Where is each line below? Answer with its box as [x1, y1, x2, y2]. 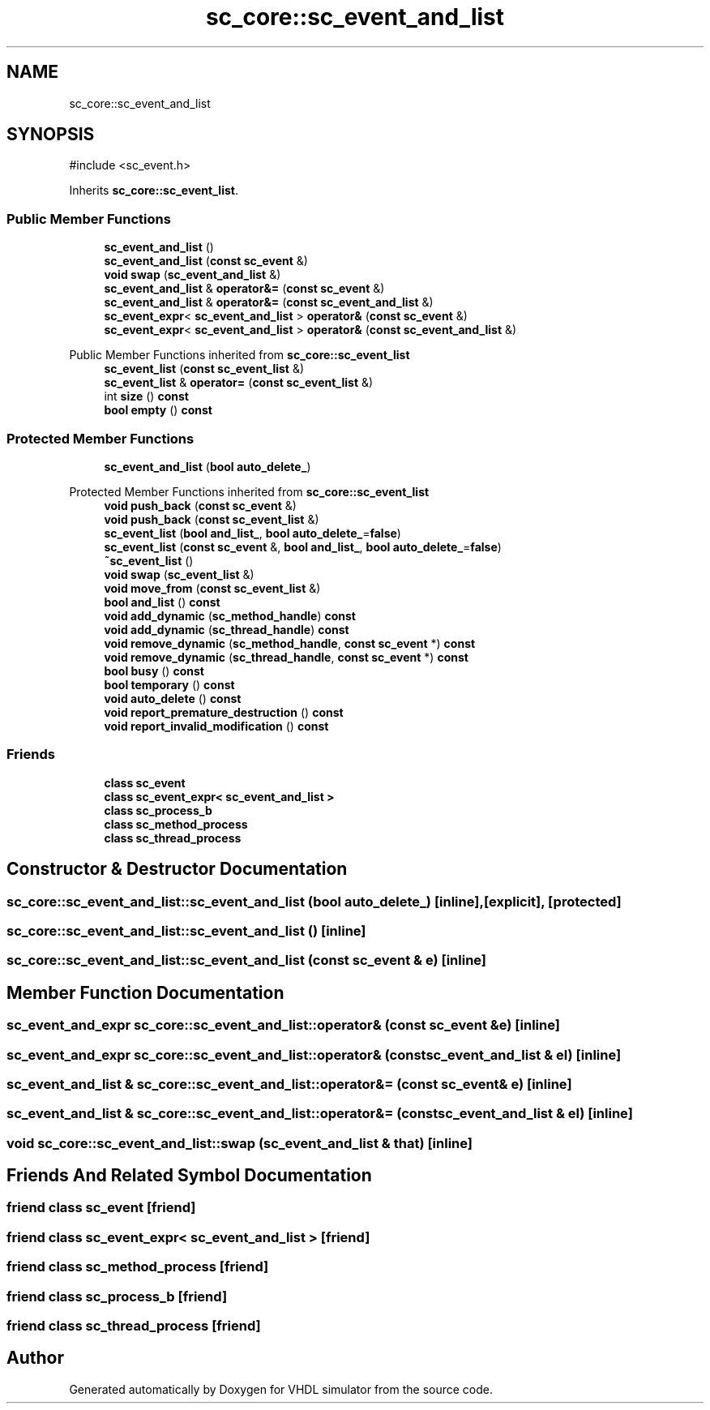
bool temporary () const [104, 677, 235, 692]
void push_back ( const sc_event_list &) [104, 512, 319, 526]
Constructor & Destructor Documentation [6, 859, 348, 880]
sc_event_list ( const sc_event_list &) [104, 362, 305, 376]
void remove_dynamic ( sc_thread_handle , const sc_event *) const [104, 649, 468, 664]
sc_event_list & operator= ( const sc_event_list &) [104, 375, 374, 390]
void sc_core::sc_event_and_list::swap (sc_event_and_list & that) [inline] [6, 1134, 473, 1151]
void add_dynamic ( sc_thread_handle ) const [104, 622, 349, 636]
